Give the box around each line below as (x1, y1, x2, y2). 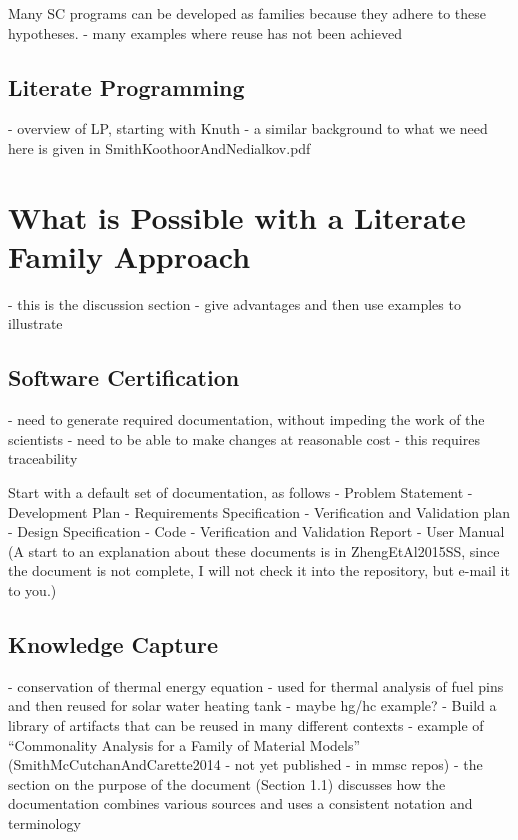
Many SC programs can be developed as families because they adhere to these (8, 3, 487, 23)
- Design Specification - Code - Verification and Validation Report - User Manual (8, 521, 505, 542)
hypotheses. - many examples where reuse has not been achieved (8, 22, 402, 43)
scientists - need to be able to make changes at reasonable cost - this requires (8, 428, 480, 449)
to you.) (8, 580, 57, 601)
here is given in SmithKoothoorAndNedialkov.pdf (8, 137, 311, 158)
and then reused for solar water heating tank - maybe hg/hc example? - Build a (8, 695, 497, 716)
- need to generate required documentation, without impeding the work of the (8, 409, 485, 430)
